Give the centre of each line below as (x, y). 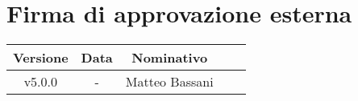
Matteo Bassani (169, 82)
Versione (41, 58)
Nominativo (170, 58)
